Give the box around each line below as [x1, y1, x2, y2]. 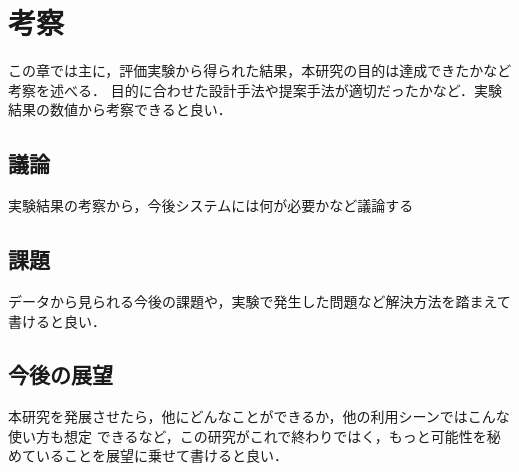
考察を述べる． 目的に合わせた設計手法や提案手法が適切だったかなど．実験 [8, 79, 502, 100]
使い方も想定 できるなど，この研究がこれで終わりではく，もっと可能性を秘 [8, 425, 501, 446]
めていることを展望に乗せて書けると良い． [8, 445, 288, 466]
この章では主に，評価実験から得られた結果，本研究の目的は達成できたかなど [8, 60, 512, 81]
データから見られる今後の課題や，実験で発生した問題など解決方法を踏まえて [8, 290, 511, 311]
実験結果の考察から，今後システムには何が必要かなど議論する [8, 195, 414, 216]
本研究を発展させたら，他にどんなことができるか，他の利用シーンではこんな [8, 406, 510, 427]
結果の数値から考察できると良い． [8, 99, 232, 120]
